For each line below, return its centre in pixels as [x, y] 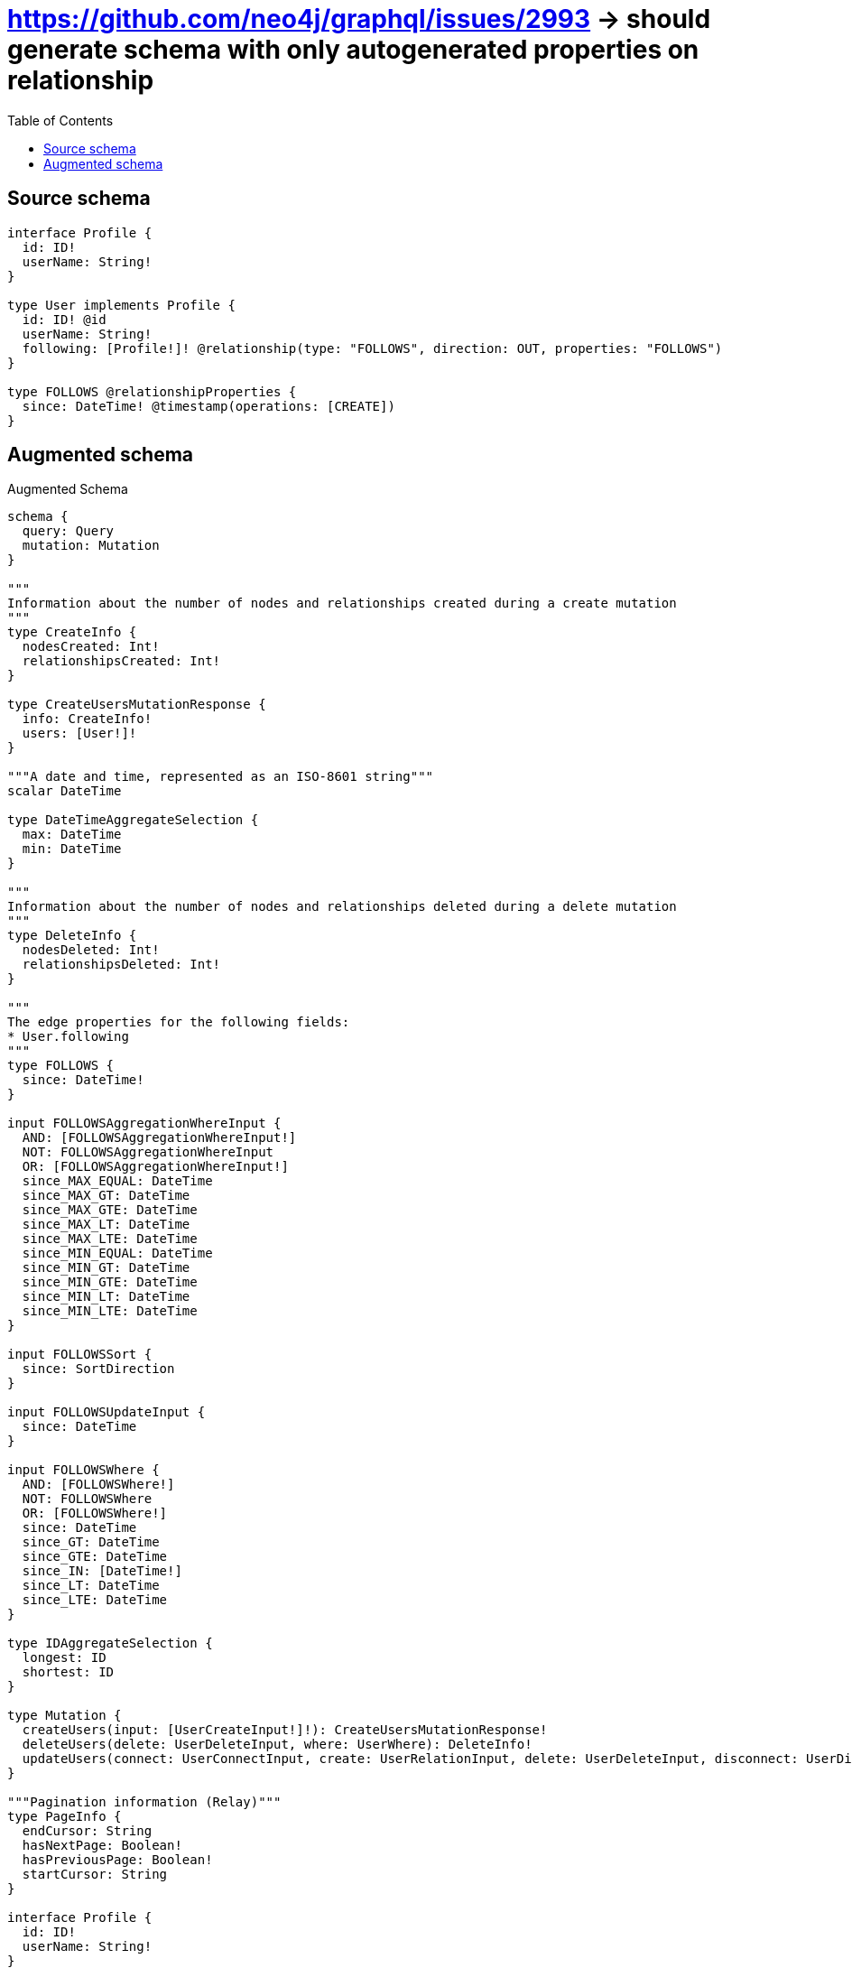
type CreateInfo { [72, 632]
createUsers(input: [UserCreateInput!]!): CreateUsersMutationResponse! [285, 1730]
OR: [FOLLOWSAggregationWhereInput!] [155, 1167]
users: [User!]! [79, 733]
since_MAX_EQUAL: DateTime [117, 1181]
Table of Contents [60, 120]
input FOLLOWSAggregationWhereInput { [144, 1123]
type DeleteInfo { [72, 936]
